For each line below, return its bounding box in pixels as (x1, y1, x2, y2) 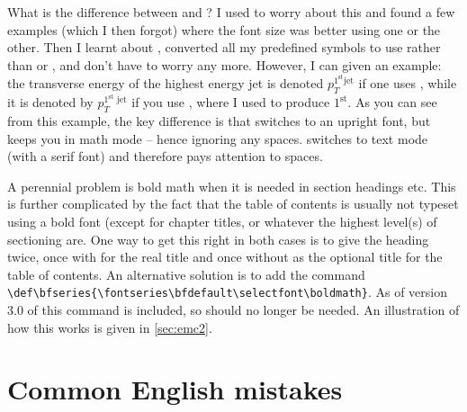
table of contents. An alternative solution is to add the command (7, 264, 365, 283)
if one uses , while (358, 74, 457, 93)
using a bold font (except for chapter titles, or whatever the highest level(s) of (7, 211, 437, 230)
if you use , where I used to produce (131, 93, 330, 112)
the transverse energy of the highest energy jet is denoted (7, 74, 324, 93)
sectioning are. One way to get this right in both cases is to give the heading (7, 229, 429, 248)
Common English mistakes (7, 371, 343, 408)
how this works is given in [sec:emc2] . (7, 318, 212, 336)
